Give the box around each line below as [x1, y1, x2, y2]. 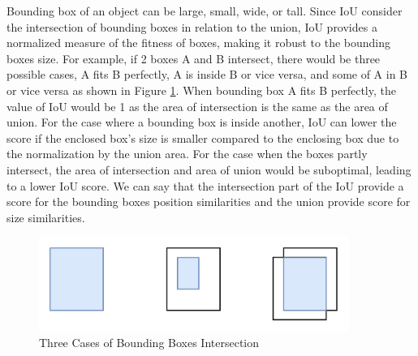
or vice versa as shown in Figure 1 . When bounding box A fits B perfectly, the [6, 81, 396, 98]
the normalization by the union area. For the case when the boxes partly [6, 145, 368, 162]
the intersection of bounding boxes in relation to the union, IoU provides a [6, 18, 377, 35]
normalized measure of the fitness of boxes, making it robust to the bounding [6, 34, 391, 51]
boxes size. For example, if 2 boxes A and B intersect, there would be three [6, 49, 381, 66]
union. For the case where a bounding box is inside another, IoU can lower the [6, 114, 397, 131]
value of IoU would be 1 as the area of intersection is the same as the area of [6, 97, 388, 114]
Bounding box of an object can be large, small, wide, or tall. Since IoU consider [6, 2, 403, 19]
